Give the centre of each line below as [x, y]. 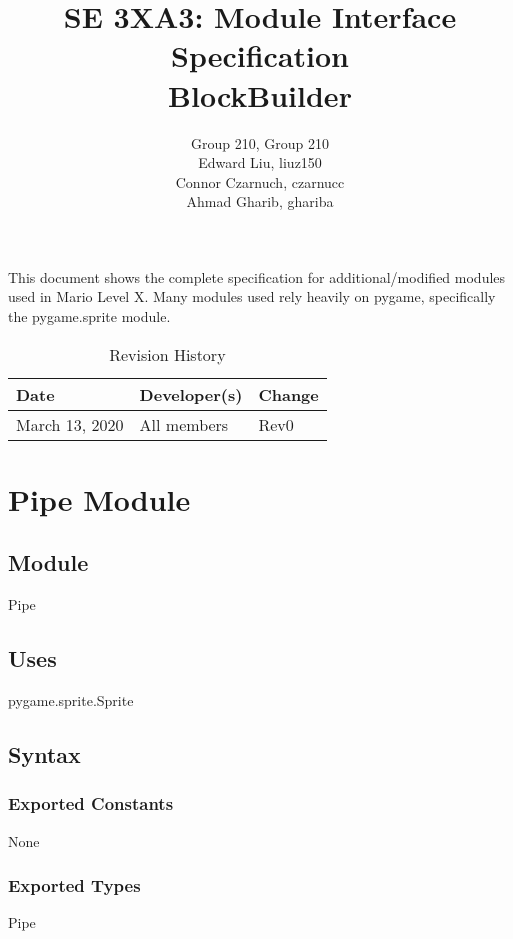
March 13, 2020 [70, 424]
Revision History [167, 354]
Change [288, 394]
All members [184, 424]
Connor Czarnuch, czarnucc [260, 181]
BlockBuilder [260, 94]
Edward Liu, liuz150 [260, 162]
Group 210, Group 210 [260, 142]
